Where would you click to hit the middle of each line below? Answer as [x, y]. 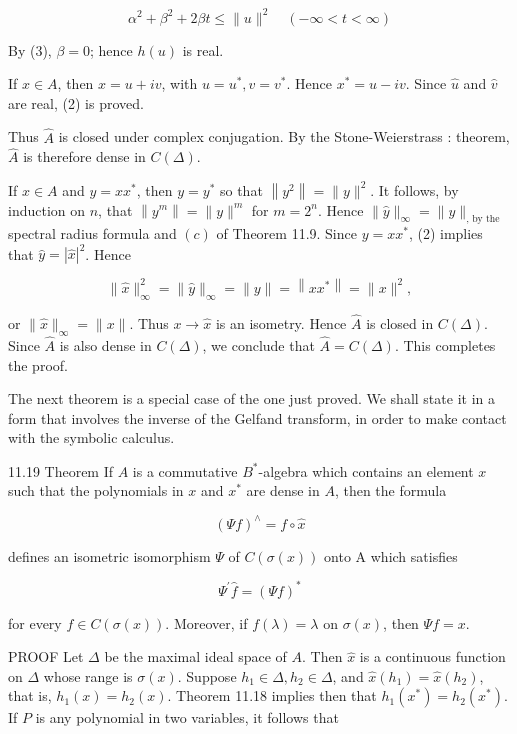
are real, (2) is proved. [76, 102]
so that [241, 189]
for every [35, 622]
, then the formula [390, 490]
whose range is [88, 675]
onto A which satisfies [391, 555]
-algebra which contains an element [366, 470]
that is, [30, 695]
